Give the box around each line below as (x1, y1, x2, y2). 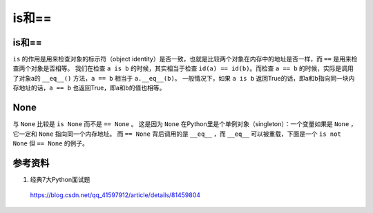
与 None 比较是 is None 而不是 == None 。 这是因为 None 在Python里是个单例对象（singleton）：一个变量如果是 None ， (12, 120, 357, 128)
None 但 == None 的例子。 (12, 139, 89, 148)
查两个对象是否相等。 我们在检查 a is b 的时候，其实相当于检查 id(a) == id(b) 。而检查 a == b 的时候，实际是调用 (12, 64, 354, 72)
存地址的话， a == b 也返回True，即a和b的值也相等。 (12, 83, 166, 92)
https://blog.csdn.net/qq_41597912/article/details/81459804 (30, 191, 200, 199)
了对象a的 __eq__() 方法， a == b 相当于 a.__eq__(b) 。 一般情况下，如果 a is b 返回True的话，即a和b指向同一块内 (12, 74, 355, 82)
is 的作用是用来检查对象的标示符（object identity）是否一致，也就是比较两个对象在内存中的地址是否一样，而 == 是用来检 (12, 55, 358, 63)
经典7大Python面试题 (30, 175, 90, 183)
